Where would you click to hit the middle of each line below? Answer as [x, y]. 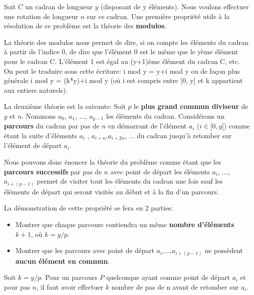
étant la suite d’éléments [41, 135]
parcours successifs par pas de [53, 171]
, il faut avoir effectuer [70, 286]
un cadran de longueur [59, 6]
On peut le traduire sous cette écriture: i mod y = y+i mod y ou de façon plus [122, 71]
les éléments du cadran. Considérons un [165, 116]
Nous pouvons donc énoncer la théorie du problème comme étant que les [113, 162]
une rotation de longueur [41, 16]
